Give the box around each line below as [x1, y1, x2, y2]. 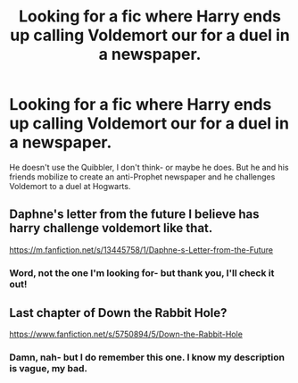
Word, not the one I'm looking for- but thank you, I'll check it [9, 266, 275, 279]
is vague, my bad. [9, 362, 87, 375]
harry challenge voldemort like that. [9, 221, 213, 236]
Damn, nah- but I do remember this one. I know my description [9, 351, 286, 363]
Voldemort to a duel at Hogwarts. [9, 180, 131, 191]
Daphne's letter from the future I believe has [9, 207, 260, 222]
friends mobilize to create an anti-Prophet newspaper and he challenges [9, 171, 276, 182]
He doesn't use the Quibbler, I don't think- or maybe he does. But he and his [9, 162, 289, 172]
